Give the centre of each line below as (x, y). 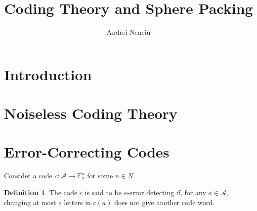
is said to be (103, 192)
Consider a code (28, 176)
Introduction (48, 74)
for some (100, 176)
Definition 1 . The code (41, 192)
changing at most (30, 202)
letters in (77, 202)
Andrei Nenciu (128, 32)
